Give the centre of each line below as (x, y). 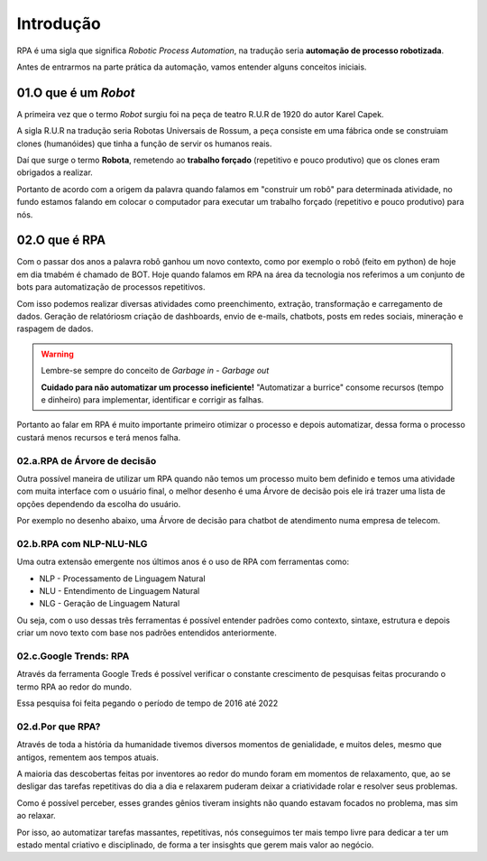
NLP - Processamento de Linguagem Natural (123, 579)
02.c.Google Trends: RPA (73, 656)
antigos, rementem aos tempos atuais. (88, 757)
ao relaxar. (36, 816)
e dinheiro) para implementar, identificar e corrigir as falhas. (152, 400)
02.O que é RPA (61, 241)
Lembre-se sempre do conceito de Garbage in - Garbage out (155, 371)
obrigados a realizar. (55, 172)
